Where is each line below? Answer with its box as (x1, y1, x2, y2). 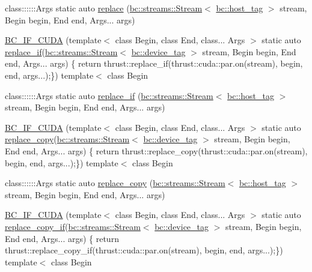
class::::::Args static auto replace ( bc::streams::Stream (5, 2, 203, 14)
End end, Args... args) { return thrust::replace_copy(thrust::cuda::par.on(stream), (5, 144, 308, 157)
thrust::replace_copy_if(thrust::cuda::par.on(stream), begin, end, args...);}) (5, 244, 283, 256)
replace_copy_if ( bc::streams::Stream (5, 220, 141, 232)
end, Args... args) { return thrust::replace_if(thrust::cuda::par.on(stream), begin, (5, 57, 303, 70)
